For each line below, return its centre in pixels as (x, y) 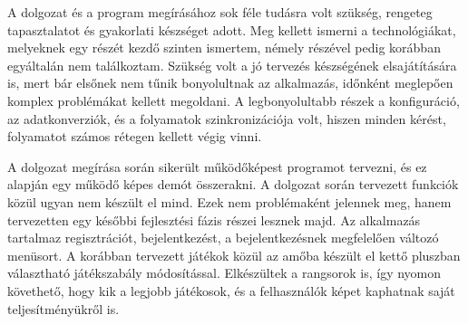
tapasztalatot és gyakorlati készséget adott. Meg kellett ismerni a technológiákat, (232, 29)
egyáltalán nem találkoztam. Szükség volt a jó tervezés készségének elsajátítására (232, 65)
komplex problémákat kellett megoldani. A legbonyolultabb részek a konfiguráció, (234, 100)
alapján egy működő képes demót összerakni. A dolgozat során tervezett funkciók (233, 184)
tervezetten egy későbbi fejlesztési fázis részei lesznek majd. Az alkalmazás (214, 219)
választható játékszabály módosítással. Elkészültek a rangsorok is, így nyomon (224, 273)
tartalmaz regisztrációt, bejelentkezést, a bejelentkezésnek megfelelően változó (223, 238)
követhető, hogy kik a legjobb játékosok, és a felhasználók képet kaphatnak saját (231, 290)
